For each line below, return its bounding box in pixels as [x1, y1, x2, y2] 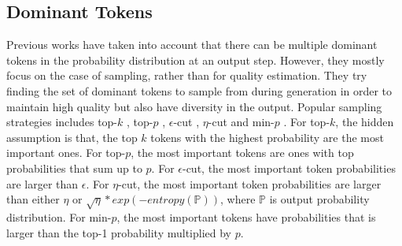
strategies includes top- [6, 114, 118, 130]
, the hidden [335, 114, 394, 130]
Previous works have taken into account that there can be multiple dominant [6, 36, 378, 53]
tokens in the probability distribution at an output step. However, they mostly [6, 51, 385, 68]
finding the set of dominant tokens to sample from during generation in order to [6, 82, 393, 99]
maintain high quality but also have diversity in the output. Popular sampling [6, 98, 382, 114]
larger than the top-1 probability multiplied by [6, 224, 232, 240]
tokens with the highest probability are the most [150, 129, 384, 145]
